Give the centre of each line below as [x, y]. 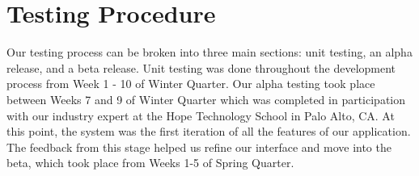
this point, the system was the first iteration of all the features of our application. [209, 131]
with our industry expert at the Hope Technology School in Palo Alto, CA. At [201, 115]
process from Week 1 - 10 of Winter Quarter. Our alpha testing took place [191, 84]
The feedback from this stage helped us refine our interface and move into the [199, 147]
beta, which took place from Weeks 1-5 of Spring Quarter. [150, 163]
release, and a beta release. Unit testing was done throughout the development [201, 67]
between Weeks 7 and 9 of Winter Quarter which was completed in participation [206, 99]
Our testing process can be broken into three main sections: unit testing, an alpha [209, 52]
